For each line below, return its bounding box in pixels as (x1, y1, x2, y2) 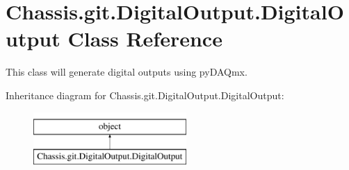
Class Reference (67, 24, 222, 53)
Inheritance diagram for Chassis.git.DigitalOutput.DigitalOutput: (6, 87, 284, 102)
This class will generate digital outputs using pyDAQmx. (6, 65, 247, 79)
